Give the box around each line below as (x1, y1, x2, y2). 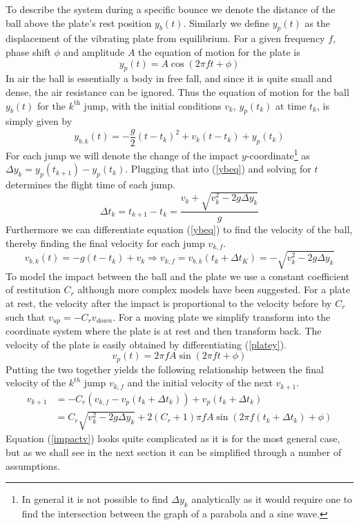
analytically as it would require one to (191, 492, 353, 506)
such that (6, 309, 46, 324)
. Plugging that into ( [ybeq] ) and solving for (125, 161, 311, 176)
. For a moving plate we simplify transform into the (113, 309, 331, 324)
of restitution (6, 282, 61, 297)
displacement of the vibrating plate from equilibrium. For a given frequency (6, 31, 325, 46)
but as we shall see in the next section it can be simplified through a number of (6, 444, 342, 459)
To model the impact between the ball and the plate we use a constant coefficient (6, 268, 350, 283)
